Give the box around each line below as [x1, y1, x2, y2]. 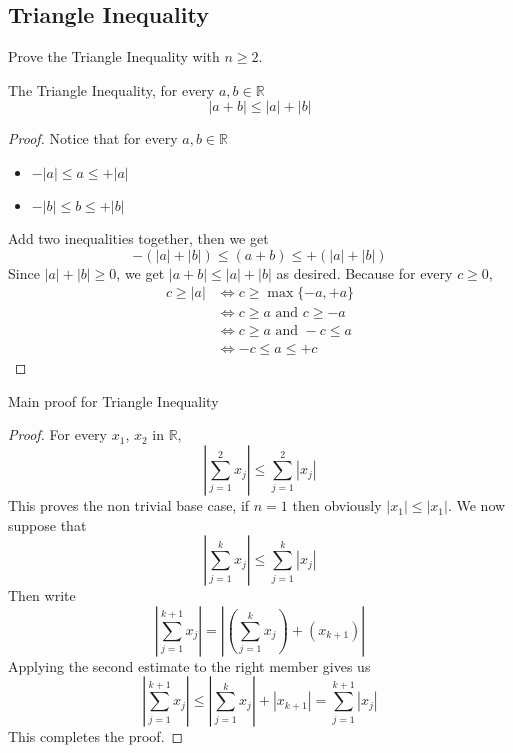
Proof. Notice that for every [8, 128, 178, 149]
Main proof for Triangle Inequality [8, 390, 219, 411]
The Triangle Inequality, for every [8, 79, 215, 100]
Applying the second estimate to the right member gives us [8, 655, 371, 676]
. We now [447, 495, 506, 516]
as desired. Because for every [276, 262, 453, 283]
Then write [8, 585, 76, 606]
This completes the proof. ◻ [8, 726, 184, 747]
